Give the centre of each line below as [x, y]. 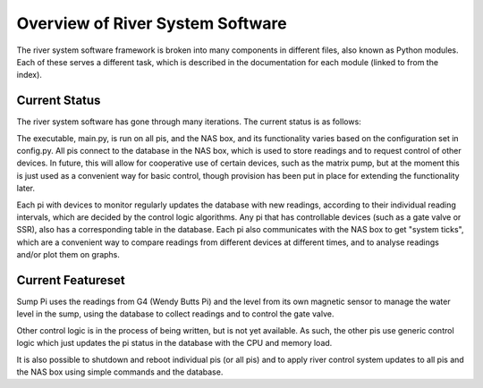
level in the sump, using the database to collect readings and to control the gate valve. [175, 314]
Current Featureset [71, 280]
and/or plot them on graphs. [68, 255]
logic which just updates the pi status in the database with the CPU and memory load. [174, 343]
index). [29, 75]
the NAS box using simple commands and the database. [120, 372]
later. [26, 189]
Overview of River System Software [152, 23]
